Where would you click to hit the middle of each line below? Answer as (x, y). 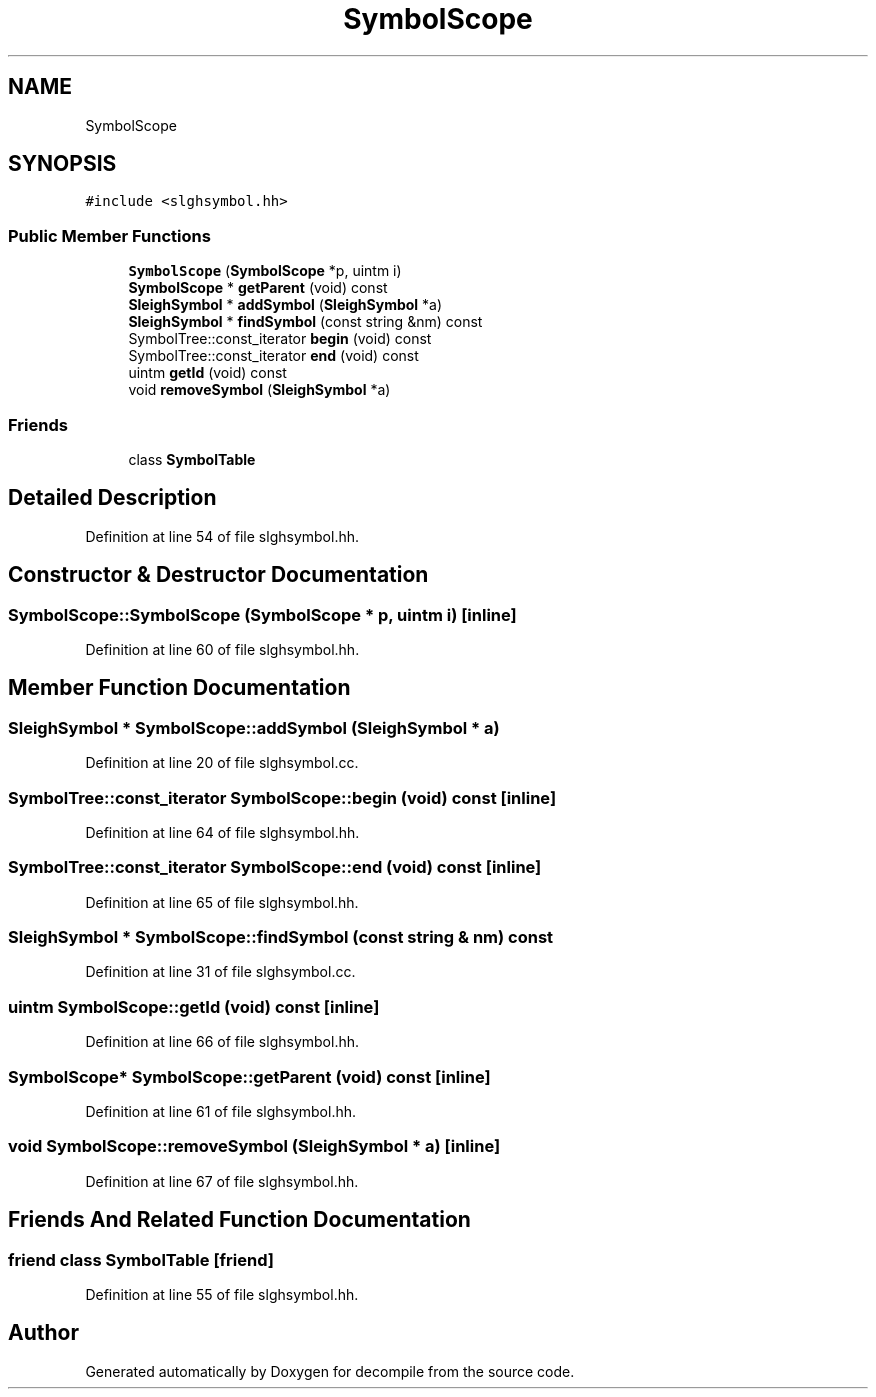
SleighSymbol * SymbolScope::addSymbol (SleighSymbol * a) (254, 727)
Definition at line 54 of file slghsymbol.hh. (222, 536)
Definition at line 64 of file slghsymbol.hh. (222, 832)
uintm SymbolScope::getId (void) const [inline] (194, 1006)
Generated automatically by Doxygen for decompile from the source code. (330, 1371)
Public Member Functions (109, 235)
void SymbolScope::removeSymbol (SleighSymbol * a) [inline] (254, 1146)
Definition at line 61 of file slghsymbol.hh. (221, 1111)
